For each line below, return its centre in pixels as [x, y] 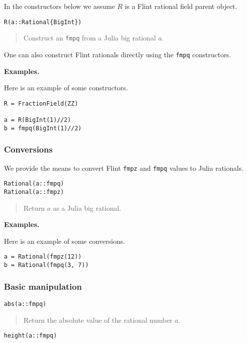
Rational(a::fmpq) [34, 184]
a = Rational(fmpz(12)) [43, 257]
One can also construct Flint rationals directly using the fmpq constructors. [118, 54]
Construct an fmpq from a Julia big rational [90, 38]
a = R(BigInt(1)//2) [38, 120]
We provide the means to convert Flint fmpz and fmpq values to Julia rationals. [124, 168]
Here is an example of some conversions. [65, 241]
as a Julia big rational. [87, 208]
